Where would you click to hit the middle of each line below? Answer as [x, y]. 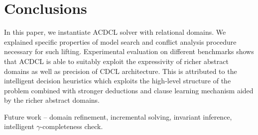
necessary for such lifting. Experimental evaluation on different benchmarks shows [129, 51]
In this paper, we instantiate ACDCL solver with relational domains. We [115, 32]
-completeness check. [71, 126]
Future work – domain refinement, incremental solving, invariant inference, [118, 116]
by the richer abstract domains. [52, 100]
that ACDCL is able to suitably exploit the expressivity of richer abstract [116, 61]
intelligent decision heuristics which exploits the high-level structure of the [118, 81]
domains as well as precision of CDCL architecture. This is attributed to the [121, 71]
